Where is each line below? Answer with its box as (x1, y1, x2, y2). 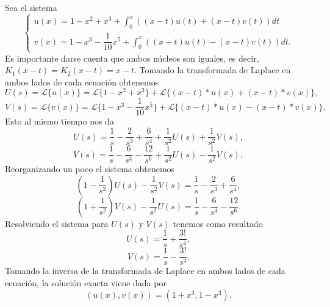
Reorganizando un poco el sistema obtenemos (5, 162, 175, 175)
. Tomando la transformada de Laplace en (134, 63, 291, 76)
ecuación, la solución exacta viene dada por (5, 276, 167, 289)
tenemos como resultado (173, 217, 263, 229)
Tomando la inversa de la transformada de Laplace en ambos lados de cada (5, 264, 285, 277)
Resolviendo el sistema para (5, 217, 109, 229)
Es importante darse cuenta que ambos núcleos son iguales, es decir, (5, 51, 259, 64)
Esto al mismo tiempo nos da (5, 115, 114, 128)
